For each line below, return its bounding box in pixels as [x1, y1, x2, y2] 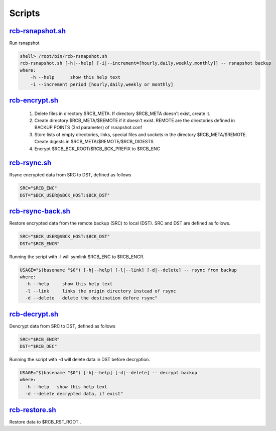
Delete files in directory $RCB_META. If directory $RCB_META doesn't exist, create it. [34, 111, 211, 117]
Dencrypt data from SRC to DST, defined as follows [9, 323, 115, 329]
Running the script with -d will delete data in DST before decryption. [9, 357, 151, 363]
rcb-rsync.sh [9, 159, 52, 167]
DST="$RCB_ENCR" [20, 241, 60, 246]
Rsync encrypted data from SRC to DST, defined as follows [9, 172, 131, 178]
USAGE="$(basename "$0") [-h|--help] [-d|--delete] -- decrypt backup [20, 370, 198, 376]
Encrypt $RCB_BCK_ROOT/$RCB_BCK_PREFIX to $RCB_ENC [34, 146, 161, 152]
